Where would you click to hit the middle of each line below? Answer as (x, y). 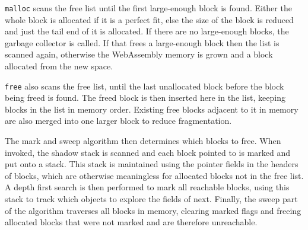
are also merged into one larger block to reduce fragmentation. (118, 121)
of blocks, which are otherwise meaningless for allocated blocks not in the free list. (154, 175)
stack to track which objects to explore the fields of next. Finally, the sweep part (151, 199)
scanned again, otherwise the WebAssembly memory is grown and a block (139, 54)
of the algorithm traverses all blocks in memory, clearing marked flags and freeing (153, 210)
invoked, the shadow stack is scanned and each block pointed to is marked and (148, 152)
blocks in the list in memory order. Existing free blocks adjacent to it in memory (152, 109)
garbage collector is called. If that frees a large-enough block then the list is (142, 42)
